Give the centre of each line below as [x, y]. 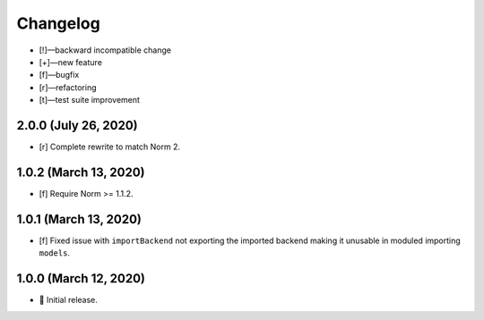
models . [55, 253]
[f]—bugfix [59, 75]
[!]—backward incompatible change [105, 50]
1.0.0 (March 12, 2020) [81, 278]
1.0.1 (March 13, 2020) [79, 219]
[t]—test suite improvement [90, 100]
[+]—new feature [71, 62]
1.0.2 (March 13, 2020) [81, 172]
